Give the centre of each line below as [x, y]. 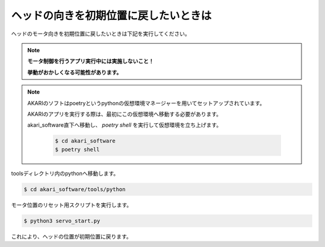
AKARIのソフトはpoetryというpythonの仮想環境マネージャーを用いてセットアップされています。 [146, 103]
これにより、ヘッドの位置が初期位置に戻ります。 [71, 236]
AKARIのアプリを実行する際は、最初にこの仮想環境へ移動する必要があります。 [125, 114]
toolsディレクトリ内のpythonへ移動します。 [65, 173]
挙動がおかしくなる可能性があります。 [75, 72]
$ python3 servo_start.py [62, 221]
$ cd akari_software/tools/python [75, 189]
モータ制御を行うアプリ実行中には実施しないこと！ [91, 61]
